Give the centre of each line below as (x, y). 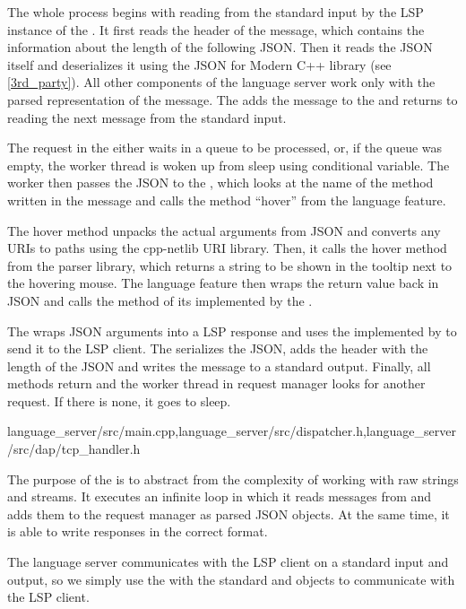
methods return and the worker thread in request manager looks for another (216, 383)
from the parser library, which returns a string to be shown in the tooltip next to (230, 265)
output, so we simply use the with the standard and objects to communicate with (231, 579)
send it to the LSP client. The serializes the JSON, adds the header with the (218, 348)
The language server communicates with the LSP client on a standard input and (228, 562)
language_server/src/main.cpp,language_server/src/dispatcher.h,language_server (232, 431)
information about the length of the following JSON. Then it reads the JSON (220, 47)
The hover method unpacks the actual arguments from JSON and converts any (224, 230)
